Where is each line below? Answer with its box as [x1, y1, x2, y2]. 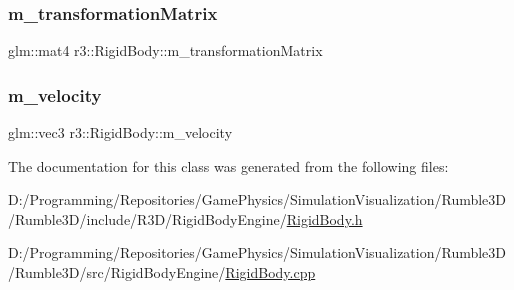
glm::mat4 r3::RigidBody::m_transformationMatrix [8, 40, 323, 61]
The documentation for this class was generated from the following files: [8, 155, 449, 176]
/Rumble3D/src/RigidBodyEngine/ [8, 262, 226, 282]
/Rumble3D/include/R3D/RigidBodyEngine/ [8, 208, 287, 229]
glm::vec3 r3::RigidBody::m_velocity [8, 122, 233, 143]
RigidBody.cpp [225, 262, 316, 282]
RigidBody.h [286, 208, 363, 229]
